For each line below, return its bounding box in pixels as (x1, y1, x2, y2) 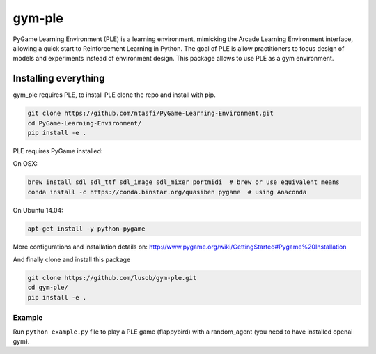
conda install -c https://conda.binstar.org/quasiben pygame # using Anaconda (27, 188, 307, 196)
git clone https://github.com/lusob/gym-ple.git (27, 274, 197, 282)
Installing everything (13, 72, 105, 84)
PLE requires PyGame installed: (13, 146, 103, 155)
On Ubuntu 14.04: (13, 206, 64, 214)
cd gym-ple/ (27, 284, 69, 292)
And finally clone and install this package (13, 255, 131, 264)
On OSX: (13, 160, 38, 168)
